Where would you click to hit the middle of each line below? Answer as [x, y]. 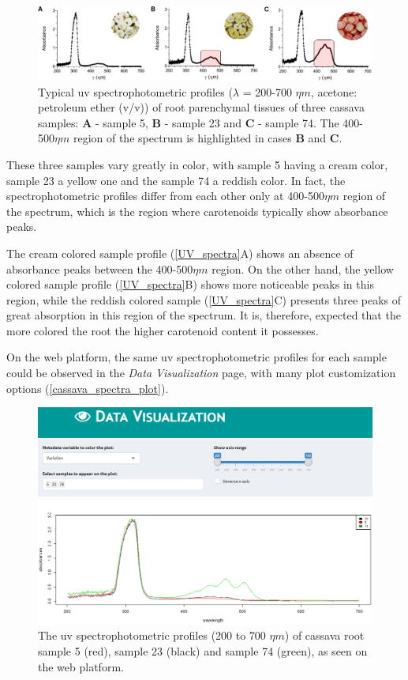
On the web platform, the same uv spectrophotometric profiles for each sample [197, 357]
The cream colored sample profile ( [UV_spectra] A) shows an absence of [180, 253]
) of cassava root [324, 635]
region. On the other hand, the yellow [303, 268]
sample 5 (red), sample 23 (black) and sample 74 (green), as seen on [203, 650]
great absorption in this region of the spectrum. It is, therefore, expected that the [204, 315]
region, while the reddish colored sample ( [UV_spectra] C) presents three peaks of [204, 299]
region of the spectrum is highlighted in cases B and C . [208, 138]
